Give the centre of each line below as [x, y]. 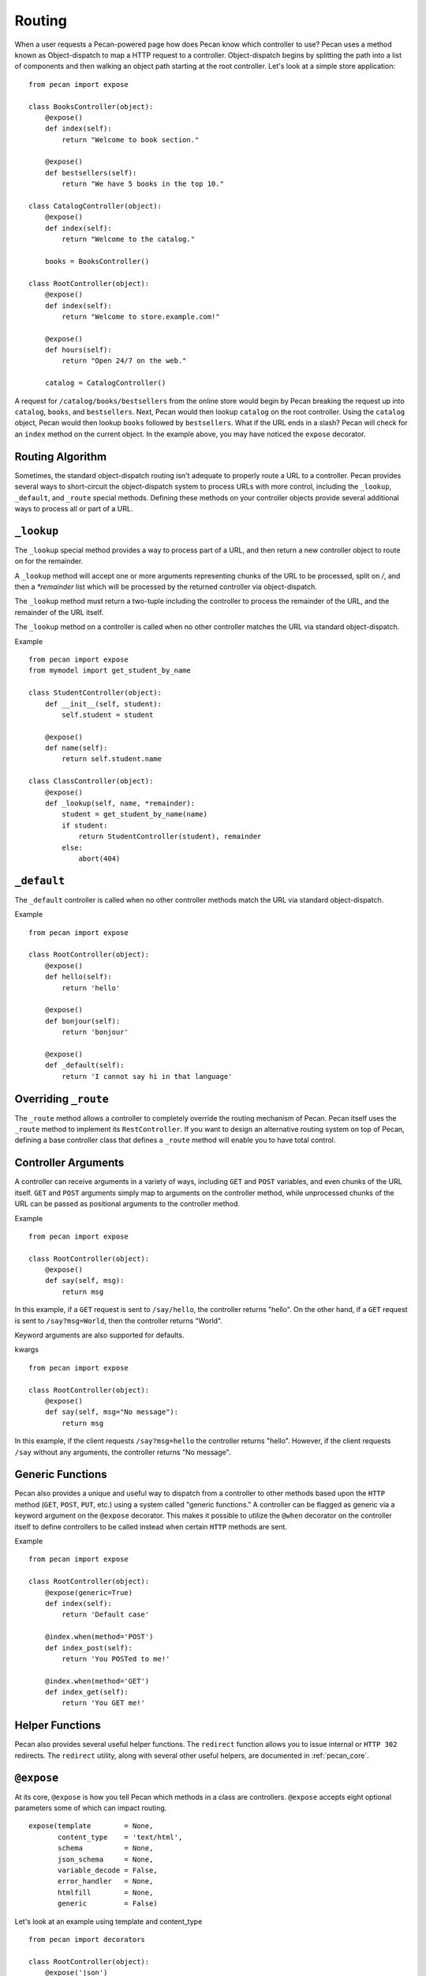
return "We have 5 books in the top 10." [143, 184]
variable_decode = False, [108, 1870]
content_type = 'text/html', [120, 1837]
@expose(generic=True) [89, 1592]
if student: [85, 825]
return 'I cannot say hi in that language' [147, 1076]
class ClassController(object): [91, 781]
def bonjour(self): [82, 1021]
